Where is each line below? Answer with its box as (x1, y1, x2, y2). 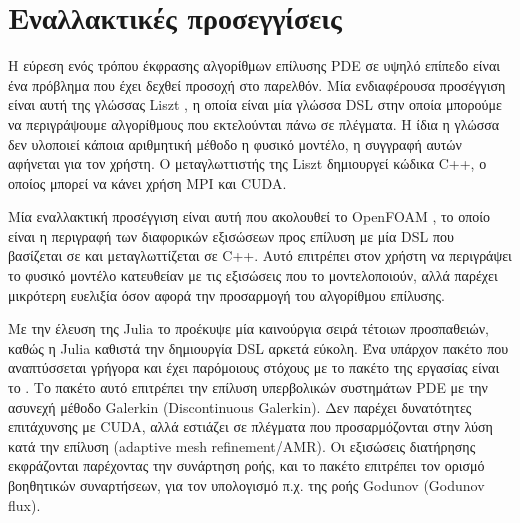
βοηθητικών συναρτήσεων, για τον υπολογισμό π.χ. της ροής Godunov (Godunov (8, 475, 485, 495)
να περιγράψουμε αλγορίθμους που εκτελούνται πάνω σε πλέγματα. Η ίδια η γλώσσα (8, 113, 500, 134)
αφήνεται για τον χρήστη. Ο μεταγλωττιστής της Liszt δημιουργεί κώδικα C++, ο (8, 153, 487, 174)
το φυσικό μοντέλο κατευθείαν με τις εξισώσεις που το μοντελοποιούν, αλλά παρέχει (8, 265, 498, 286)
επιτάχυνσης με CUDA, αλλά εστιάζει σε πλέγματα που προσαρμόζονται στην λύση (8, 416, 493, 437)
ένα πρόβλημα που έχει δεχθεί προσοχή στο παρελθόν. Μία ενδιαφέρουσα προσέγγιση (8, 74, 506, 95)
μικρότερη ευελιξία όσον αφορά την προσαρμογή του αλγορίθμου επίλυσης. (8, 284, 445, 305)
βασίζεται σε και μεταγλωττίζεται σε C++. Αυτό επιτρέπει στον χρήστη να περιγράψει (8, 245, 512, 266)
